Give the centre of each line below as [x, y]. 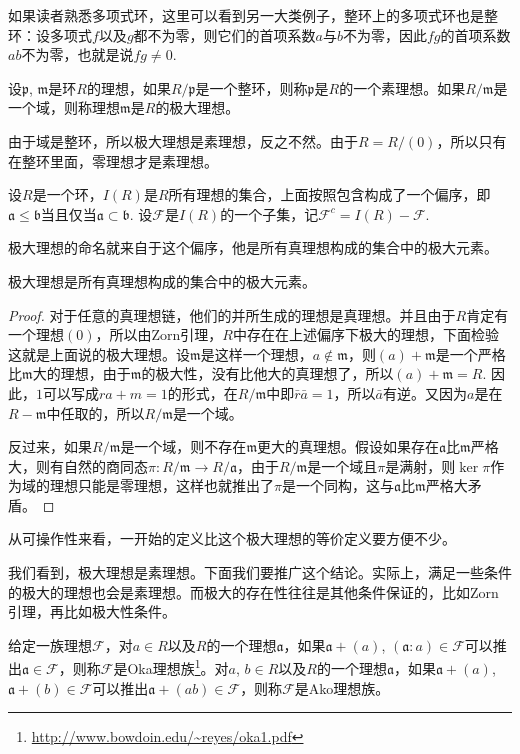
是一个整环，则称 [251, 87]
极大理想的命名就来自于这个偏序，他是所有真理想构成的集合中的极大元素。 [253, 247]
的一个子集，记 [269, 213]
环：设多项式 [50, 34]
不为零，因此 [384, 34]
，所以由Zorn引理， [159, 334]
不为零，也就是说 [77, 54]
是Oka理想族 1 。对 [171, 667]
